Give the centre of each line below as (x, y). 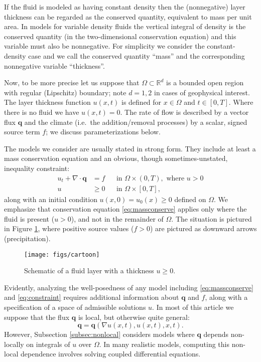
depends (216, 334)
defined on (190, 199)
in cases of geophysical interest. (202, 92)
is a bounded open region (205, 82)
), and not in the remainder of (117, 218)
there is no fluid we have (42, 112)
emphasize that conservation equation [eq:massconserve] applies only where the (125, 209)
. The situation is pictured (212, 218)
